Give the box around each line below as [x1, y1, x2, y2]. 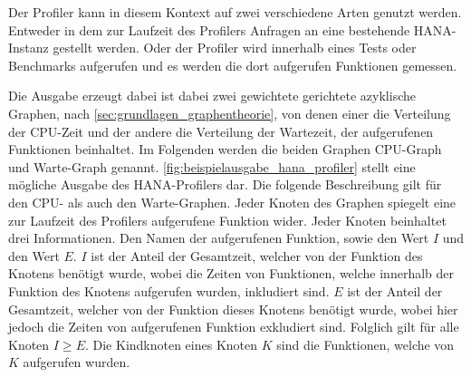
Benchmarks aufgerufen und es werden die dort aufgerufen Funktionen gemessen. [8, 55, 457, 74]
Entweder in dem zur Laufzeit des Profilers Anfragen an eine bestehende [8, 20, 410, 39]
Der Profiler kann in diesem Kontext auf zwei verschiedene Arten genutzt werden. [8, 3, 462, 21]
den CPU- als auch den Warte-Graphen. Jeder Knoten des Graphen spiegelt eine [8, 192, 457, 211]
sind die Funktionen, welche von [276, 334, 455, 353]
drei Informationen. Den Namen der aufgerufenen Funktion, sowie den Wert [8, 228, 429, 247]
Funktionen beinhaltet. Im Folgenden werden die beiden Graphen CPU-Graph [8, 140, 442, 159]
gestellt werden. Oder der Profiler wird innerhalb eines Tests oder [53, 38, 417, 57]
